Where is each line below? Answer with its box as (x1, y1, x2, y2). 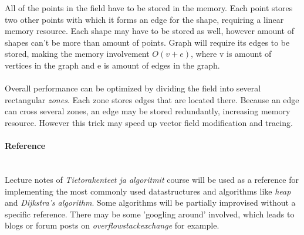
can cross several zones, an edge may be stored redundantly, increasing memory (5, 105, 291, 117)
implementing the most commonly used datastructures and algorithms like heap (5, 185, 291, 197)
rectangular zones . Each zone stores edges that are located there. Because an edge (5, 93, 299, 105)
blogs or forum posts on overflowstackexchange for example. (5, 219, 219, 231)
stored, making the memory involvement (5, 47, 150, 60)
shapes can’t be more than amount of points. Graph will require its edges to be (5, 36, 290, 48)
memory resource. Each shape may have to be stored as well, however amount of (5, 25, 294, 37)
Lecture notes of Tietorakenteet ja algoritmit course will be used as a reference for (5, 173, 299, 185)
